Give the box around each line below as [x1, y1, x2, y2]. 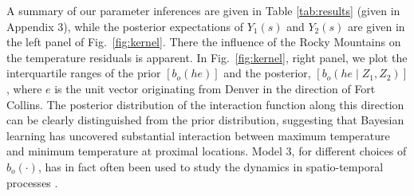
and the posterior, [223, 65, 311, 81]
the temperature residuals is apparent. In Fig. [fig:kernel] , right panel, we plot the [6, 49, 408, 65]
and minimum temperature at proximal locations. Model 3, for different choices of [6, 143, 407, 159]
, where [6, 80, 42, 96]
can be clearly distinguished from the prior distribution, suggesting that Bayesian [6, 112, 404, 128]
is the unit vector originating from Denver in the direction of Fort [54, 80, 376, 96]
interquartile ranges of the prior [6, 65, 161, 81]
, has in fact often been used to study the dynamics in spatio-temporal [37, 158, 384, 174]
